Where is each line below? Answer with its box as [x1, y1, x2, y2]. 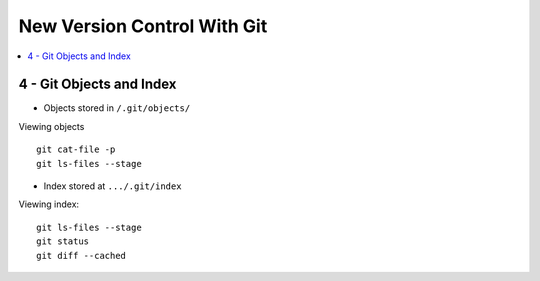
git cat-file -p [36, 144, 116, 155]
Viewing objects [18, 120, 85, 132]
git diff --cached [36, 250, 127, 261]
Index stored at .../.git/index [43, 180, 182, 192]
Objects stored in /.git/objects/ [43, 102, 191, 114]
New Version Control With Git [18, 15, 268, 37]
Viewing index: [18, 198, 80, 210]
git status [36, 236, 90, 247]
